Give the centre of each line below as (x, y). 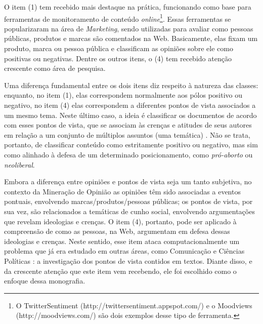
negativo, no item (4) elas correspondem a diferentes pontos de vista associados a (130, 105)
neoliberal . (19, 164)
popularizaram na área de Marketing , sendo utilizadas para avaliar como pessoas (129, 28)
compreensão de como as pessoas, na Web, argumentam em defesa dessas (117, 231)
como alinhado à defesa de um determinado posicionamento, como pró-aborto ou (128, 154)
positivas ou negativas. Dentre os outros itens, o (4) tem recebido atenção (118, 58)
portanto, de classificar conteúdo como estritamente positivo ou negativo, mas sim (131, 145)
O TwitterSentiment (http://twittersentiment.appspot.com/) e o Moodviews (134, 305)
